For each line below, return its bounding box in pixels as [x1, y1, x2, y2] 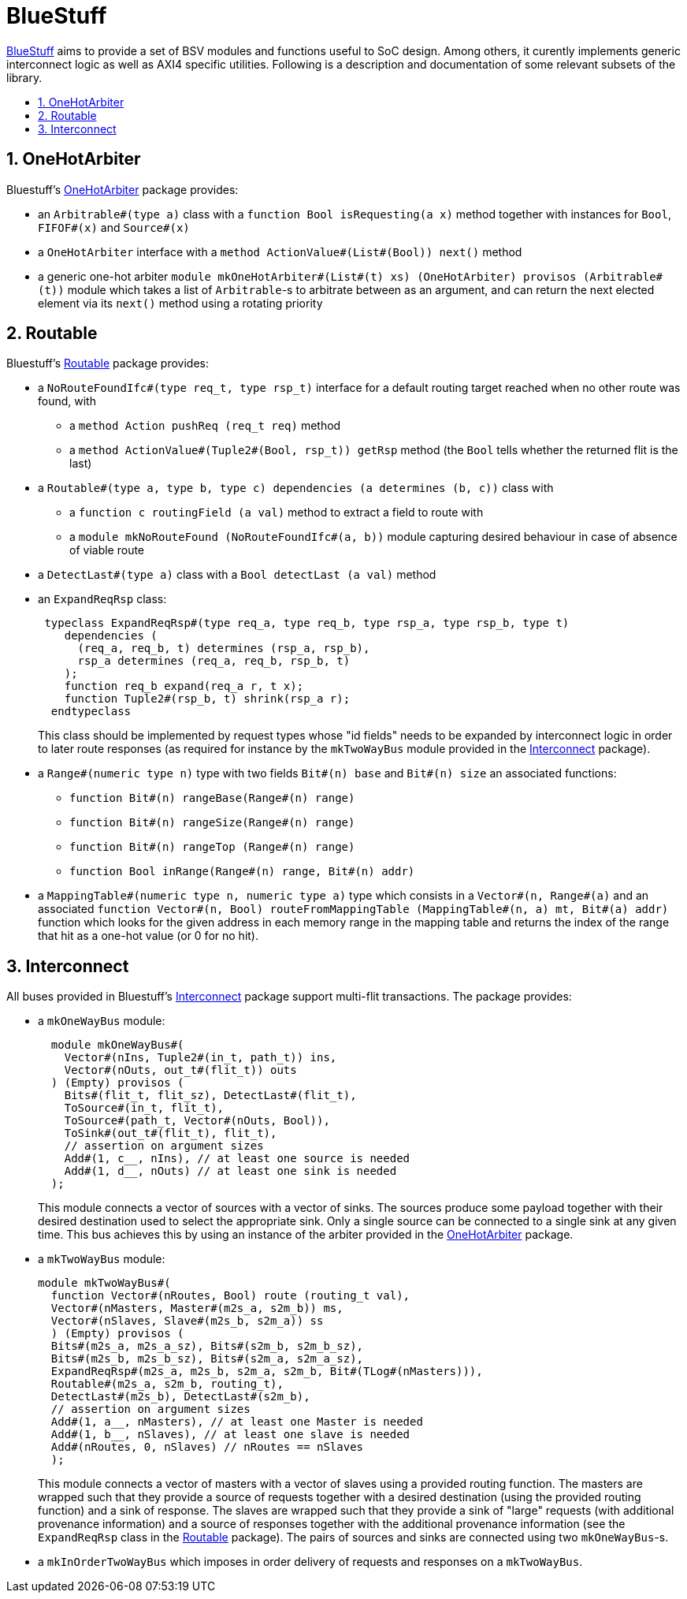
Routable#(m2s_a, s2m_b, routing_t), [50, 1377, 284, 1391]
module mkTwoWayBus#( [38, 1277, 171, 1290]
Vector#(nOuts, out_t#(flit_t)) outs [64, 1064, 297, 1077]
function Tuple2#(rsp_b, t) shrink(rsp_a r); [64, 692, 351, 706]
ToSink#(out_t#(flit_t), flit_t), [64, 1127, 277, 1140]
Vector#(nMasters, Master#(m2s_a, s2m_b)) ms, [50, 1302, 343, 1315]
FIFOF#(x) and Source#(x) [38, 220, 190, 234]
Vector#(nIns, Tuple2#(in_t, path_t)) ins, [64, 1051, 337, 1064]
